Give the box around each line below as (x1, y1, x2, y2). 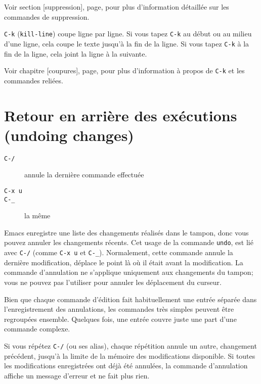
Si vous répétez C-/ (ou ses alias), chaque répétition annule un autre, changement (4, 340, 257, 351)
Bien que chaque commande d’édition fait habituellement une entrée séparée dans (4, 294, 257, 304)
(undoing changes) (4, 124, 134, 145)
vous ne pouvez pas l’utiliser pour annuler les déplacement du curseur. (4, 276, 222, 287)
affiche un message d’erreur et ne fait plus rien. (4, 370, 150, 380)
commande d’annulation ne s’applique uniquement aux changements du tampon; (4, 267, 253, 277)
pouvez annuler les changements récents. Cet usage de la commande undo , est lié (4, 237, 253, 248)
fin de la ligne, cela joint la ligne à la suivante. (4, 48, 147, 59)
